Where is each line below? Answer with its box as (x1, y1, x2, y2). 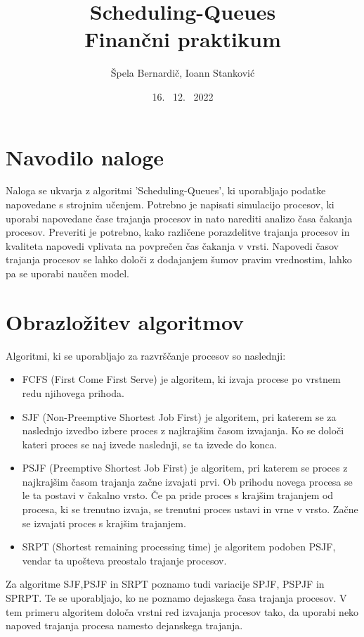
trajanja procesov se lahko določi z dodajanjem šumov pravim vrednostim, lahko (6, 252, 352, 267)
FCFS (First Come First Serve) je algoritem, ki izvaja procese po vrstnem (22, 372, 341, 386)
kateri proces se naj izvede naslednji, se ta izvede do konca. (22, 436, 278, 451)
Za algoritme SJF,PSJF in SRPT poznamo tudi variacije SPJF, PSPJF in (6, 576, 325, 591)
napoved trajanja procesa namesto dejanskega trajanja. (6, 618, 243, 633)
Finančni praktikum (84, 25, 281, 53)
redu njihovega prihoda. (22, 385, 124, 400)
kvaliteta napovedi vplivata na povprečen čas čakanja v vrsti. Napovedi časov (6, 238, 339, 253)
